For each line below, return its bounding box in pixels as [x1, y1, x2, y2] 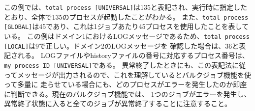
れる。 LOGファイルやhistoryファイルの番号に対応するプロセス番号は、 [17, 50, 249, 60]
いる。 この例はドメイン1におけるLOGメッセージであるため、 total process [4, 30, 250, 41]
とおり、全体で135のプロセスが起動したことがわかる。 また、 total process [4, 11, 249, 22]
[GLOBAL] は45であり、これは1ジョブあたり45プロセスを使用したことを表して [4, 21, 249, 31]
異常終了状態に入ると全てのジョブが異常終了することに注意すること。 [4, 98, 231, 109]
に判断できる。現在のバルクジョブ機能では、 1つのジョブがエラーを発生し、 [4, 88, 251, 99]
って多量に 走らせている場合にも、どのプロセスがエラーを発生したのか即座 [4, 79, 247, 89]
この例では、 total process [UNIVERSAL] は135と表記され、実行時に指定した [4, 2, 248, 12]
